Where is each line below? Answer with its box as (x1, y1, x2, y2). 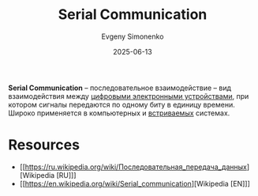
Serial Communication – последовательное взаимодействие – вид (8, 83, 231, 92)
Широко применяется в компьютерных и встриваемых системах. (8, 108, 230, 118)
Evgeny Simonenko (101, 32, 164, 41)
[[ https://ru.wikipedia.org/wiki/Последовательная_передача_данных (19, 162, 247, 171)
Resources (8, 136, 80, 154)
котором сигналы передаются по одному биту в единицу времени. (8, 100, 235, 109)
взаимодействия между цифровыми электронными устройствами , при (8, 91, 249, 100)
